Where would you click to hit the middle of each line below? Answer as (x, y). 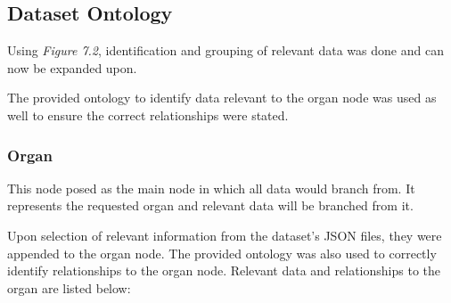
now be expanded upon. (72, 67)
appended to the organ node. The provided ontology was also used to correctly (222, 253)
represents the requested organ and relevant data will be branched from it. (210, 205)
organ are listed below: (69, 287)
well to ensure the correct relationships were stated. (148, 115)
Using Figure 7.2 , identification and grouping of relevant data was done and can (225, 50)
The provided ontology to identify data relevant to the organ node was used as (222, 98)
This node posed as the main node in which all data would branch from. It (211, 188)
